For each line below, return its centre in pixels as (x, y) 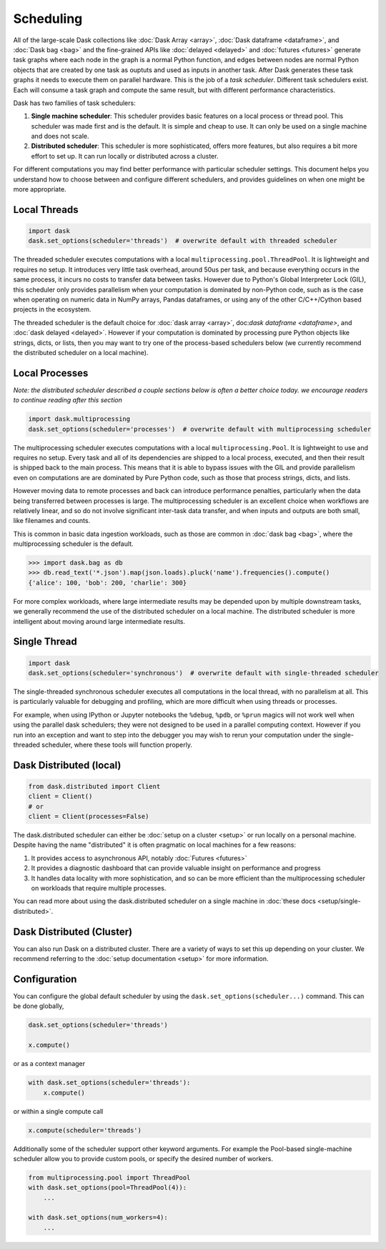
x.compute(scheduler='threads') (85, 1130)
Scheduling (48, 19)
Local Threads (46, 210)
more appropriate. (40, 189)
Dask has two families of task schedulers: (74, 103)
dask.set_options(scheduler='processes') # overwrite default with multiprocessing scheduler (200, 429)
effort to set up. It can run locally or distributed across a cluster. (125, 156)
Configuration (45, 979)
